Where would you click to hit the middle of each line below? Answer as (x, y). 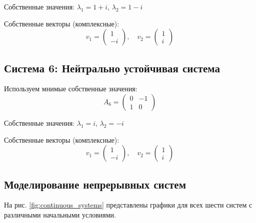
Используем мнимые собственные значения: (71, 89)
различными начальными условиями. (60, 214)
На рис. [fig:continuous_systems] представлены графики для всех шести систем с (128, 205)
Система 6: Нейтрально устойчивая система (112, 68)
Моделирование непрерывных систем (95, 184)
